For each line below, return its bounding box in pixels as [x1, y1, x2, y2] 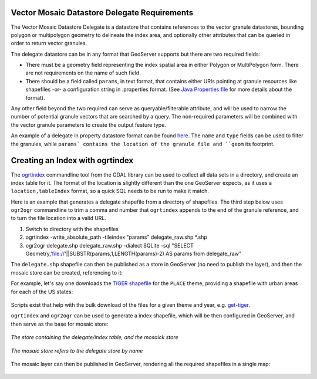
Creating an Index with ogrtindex [11, 155, 134, 165]
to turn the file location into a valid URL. [11, 215, 107, 222]
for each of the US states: [11, 288, 73, 295]
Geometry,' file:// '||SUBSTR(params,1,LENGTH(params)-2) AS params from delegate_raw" [25, 250, 242, 258]
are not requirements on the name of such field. [25, 69, 141, 76]
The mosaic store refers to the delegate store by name [11, 347, 143, 354]
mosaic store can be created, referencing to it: [11, 269, 123, 276]
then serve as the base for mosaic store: [11, 320, 109, 327]
